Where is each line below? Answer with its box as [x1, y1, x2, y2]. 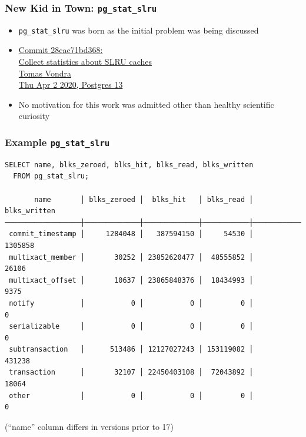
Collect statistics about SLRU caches [18, 55, 152, 68]
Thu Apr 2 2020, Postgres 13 [18, 78, 123, 91]
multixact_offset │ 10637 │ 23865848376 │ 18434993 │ [9, 276, 254, 284]
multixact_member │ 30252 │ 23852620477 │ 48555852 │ [9, 253, 254, 261]
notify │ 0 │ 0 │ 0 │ [9, 299, 254, 307]
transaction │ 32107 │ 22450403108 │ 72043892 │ [9, 368, 254, 377]
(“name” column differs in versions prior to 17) [5, 420, 174, 432]
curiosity [18, 110, 50, 122]
